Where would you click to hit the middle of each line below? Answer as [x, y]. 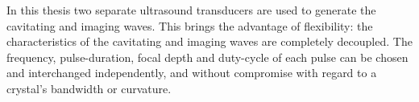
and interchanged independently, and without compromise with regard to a [192, 73]
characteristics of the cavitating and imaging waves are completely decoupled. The [209, 41]
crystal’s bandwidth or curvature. [89, 88]
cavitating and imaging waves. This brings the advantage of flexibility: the [190, 25]
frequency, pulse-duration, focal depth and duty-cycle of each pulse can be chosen [207, 57]
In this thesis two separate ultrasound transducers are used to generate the [191, 10]
